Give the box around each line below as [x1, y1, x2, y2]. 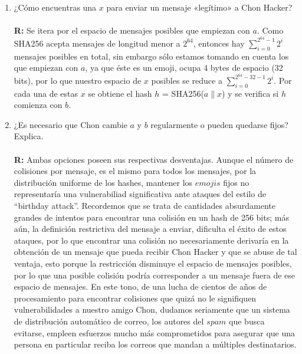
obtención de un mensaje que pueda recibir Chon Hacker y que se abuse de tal [14, 245, 297, 258]
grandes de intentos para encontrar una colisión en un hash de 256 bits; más [14, 211, 289, 223]
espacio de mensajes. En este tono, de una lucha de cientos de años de [14, 280, 267, 293]
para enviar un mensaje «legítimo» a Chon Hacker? [106, 1, 293, 13]
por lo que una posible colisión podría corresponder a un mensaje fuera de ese [14, 268, 296, 281]
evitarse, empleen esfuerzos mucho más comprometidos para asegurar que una [14, 326, 296, 339]
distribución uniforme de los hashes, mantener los [14, 176, 193, 188]
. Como [257, 24, 284, 37]
